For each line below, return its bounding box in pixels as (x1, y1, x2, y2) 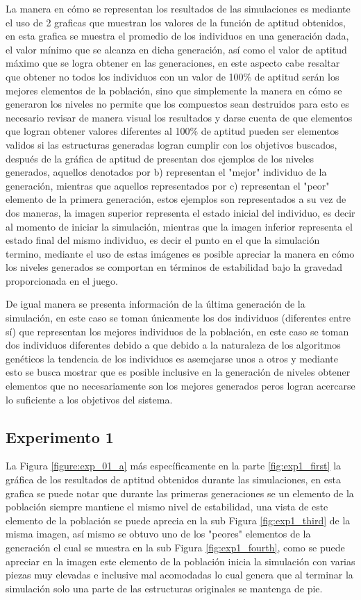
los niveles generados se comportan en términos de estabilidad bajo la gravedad (6, 260, 343, 274)
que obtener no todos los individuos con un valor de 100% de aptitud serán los (6, 69, 339, 83)
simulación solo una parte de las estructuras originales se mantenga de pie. (6, 581, 323, 595)
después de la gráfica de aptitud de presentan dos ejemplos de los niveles (6, 151, 314, 165)
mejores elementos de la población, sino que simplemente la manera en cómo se (6, 83, 342, 97)
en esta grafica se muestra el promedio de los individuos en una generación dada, (6, 28, 349, 43)
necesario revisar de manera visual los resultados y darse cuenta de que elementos (6, 110, 353, 124)
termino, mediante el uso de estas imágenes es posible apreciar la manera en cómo (6, 246, 355, 260)
